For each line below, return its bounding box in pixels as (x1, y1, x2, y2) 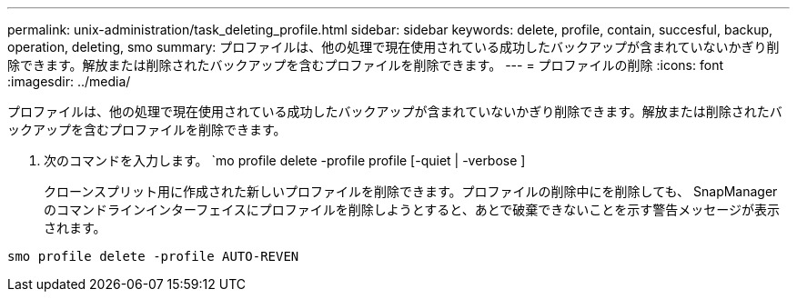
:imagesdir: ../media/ (7, 74, 131, 89)
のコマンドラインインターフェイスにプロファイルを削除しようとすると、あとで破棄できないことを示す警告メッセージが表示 (44, 202, 781, 217)
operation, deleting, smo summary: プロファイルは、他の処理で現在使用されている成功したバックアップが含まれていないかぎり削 (7, 39, 780, 55)
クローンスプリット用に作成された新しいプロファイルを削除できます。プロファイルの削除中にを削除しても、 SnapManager (44, 184, 778, 199)
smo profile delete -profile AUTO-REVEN (7, 249, 299, 264)
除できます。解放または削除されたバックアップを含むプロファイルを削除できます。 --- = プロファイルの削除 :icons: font (7, 57, 723, 73)
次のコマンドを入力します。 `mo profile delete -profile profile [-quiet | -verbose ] (44, 153, 526, 168)
